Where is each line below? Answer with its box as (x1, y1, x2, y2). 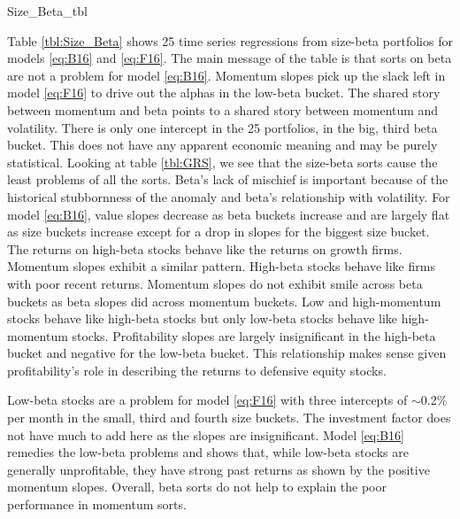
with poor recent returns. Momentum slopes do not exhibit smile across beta (7, 274, 423, 292)
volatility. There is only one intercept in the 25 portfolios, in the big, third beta (7, 118, 438, 136)
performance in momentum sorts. (7, 495, 187, 514)
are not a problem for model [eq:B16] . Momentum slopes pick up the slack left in (7, 66, 446, 84)
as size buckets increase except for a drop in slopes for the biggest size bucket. (7, 222, 430, 241)
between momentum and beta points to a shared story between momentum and (7, 100, 439, 119)
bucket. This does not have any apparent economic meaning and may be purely (7, 136, 438, 154)
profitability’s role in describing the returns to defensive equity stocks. (7, 360, 387, 379)
